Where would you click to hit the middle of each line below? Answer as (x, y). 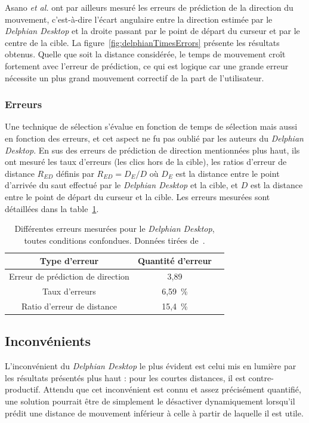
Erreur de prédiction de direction (69, 276)
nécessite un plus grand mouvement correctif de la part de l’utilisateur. (135, 77)
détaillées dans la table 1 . (52, 208)
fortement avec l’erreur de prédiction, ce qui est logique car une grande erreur (147, 65)
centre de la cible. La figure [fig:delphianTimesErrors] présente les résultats (142, 42)
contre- (261, 377)
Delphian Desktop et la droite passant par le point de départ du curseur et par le (152, 31)
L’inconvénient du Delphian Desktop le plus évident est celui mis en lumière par (151, 366)
